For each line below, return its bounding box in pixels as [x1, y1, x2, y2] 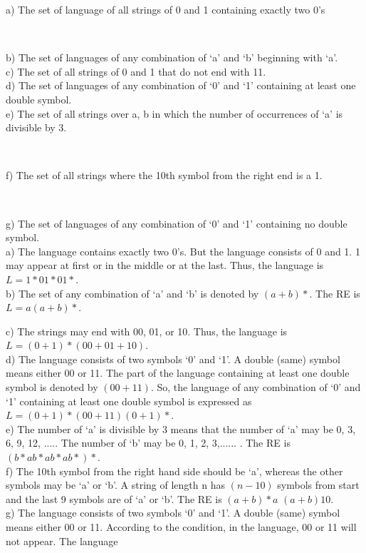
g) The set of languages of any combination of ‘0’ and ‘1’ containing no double [6, 215, 347, 230]
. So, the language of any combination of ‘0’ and [150, 380, 361, 395]
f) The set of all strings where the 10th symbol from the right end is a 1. [6, 168, 323, 183]
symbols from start [277, 477, 360, 492]
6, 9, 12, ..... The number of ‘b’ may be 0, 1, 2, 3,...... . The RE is [6, 435, 291, 450]
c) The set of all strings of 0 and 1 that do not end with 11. [6, 64, 266, 78]
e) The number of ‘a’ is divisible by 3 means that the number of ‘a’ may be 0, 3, [6, 421, 356, 436]
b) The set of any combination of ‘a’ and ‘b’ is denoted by [6, 285, 259, 300]
